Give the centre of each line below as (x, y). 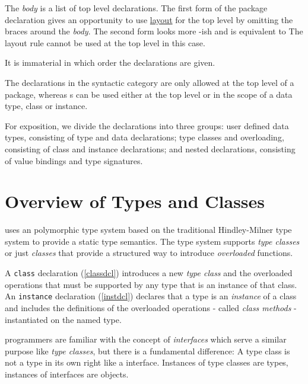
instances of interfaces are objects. (67, 374)
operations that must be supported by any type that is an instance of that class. (151, 284)
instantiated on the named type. (63, 319)
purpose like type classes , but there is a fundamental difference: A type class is (147, 351)
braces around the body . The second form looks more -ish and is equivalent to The (154, 31)
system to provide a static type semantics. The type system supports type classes (152, 241)
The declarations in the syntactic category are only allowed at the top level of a (150, 82)
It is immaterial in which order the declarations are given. (110, 63)
